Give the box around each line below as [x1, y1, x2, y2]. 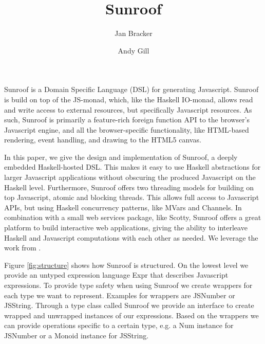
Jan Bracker [115, 28, 153, 39]
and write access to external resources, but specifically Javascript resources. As [4, 104, 252, 115]
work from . [4, 242, 41, 253]
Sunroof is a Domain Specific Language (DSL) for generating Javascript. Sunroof [4, 84, 259, 95]
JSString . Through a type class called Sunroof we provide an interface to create [4, 300, 254, 311]
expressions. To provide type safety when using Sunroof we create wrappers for [4, 280, 253, 290]
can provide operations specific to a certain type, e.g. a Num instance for [4, 320, 234, 331]
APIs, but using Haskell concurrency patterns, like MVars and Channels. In [4, 202, 242, 212]
